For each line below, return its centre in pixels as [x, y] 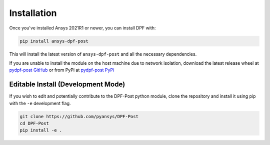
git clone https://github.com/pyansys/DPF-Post [79, 116]
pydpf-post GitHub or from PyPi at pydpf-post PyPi [62, 70]
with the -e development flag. [40, 103]
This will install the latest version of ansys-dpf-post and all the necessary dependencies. [103, 54]
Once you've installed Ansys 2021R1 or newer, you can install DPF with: [82, 28]
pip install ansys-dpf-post [54, 41]
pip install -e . [41, 130]
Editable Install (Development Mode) [67, 84]
